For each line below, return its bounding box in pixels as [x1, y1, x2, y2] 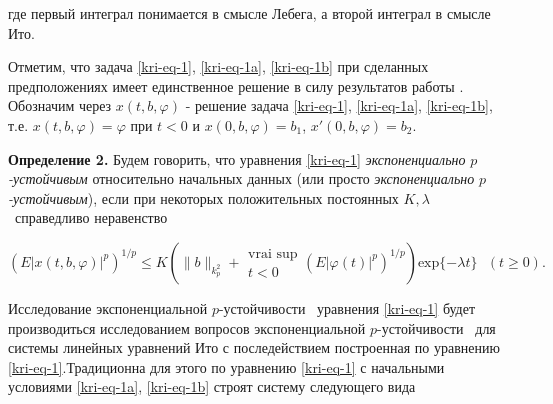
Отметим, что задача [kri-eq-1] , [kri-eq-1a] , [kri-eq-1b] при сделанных [8, 56, 429, 77]
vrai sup [248, 246, 298, 261]
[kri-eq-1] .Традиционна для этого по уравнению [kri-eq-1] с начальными [8, 356, 445, 377]
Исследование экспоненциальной [8, 297, 208, 318]
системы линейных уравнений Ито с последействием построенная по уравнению [8, 337, 500, 358]
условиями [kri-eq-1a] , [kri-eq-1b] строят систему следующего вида [8, 376, 416, 397]
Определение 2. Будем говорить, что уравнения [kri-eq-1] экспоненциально [8, 148, 466, 169]
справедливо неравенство [14, 207, 168, 228]
